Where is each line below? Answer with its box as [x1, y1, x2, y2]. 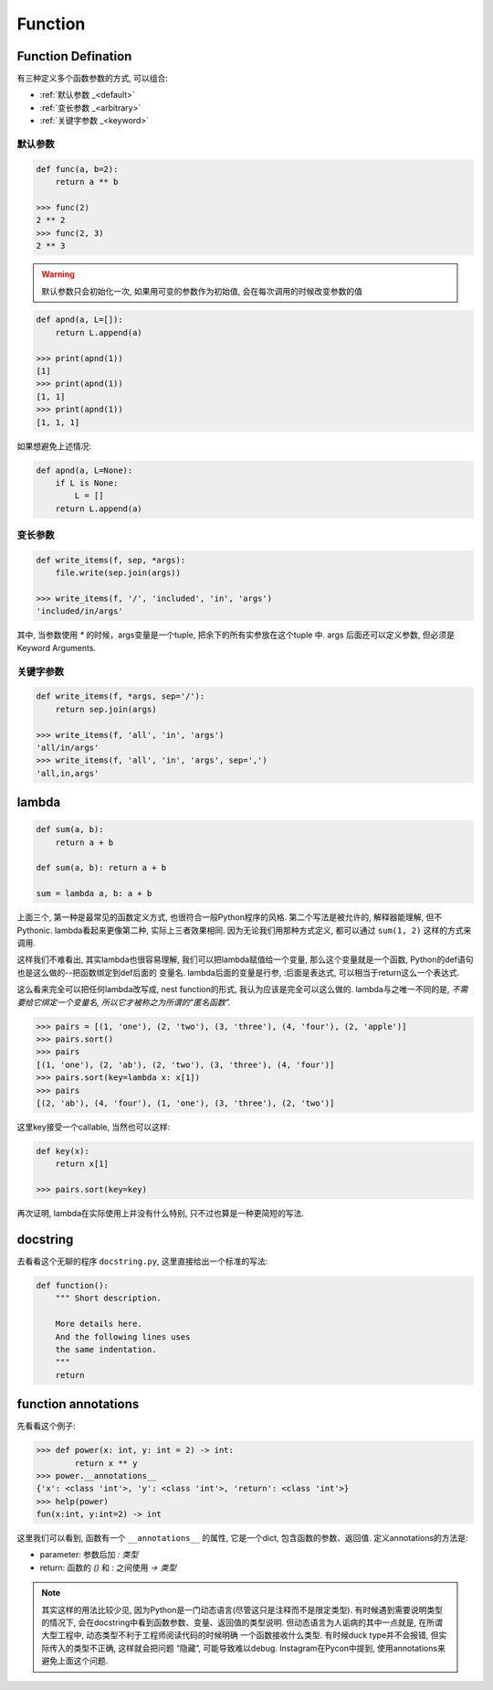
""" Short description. [55, 1293, 162, 1303]
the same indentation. [55, 1344, 157, 1354]
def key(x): [36, 1146, 90, 1156]
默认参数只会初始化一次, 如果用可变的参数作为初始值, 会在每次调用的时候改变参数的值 [41, 285, 362, 296]
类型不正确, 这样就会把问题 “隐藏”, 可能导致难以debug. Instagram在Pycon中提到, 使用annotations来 [73, 1642, 446, 1653]
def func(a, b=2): [36, 164, 119, 174]
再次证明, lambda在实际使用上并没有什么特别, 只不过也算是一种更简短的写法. [16, 1208, 305, 1219]
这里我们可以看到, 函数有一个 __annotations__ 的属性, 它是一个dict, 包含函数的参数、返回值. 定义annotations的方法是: [16, 1533, 469, 1544]
